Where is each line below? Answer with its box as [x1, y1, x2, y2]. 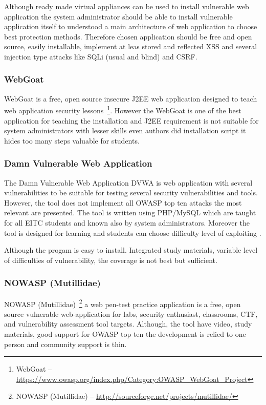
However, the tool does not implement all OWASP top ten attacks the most [4, 197, 242, 208]
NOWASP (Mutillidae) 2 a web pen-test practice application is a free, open [4, 297, 241, 309]
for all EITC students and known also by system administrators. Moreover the [4, 217, 250, 228]
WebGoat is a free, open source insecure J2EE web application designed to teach [4, 93, 257, 104]
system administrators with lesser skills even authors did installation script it [4, 125, 246, 136]
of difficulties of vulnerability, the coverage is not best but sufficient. [4, 254, 217, 265]
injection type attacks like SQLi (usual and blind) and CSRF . [4, 51, 197, 62]
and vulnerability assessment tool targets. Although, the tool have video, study [4, 318, 252, 329]
